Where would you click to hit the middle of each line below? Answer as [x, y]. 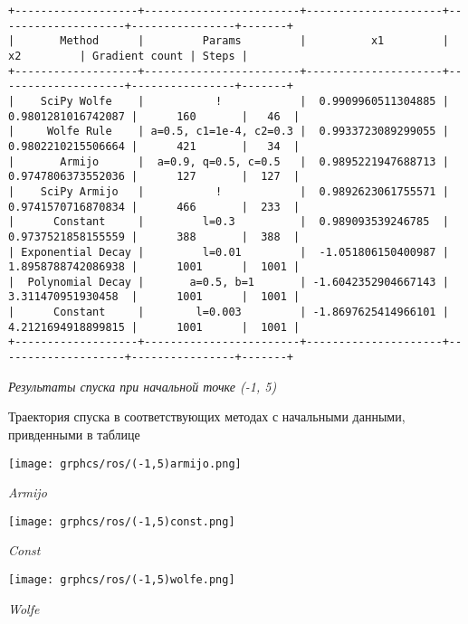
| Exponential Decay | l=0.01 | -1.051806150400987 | [229, 252]
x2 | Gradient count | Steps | [128, 56]
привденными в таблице [74, 434]
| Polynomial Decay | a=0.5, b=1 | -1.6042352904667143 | [229, 282]
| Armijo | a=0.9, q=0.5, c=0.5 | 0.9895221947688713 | [229, 161]
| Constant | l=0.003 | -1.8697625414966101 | [229, 312]
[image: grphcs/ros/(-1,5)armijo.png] [125, 463]
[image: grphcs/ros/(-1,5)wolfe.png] [122, 580]
